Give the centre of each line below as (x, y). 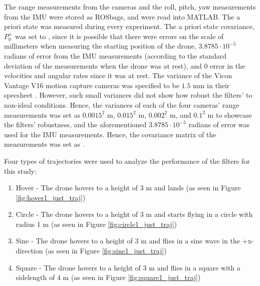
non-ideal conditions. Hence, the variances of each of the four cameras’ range (122, 104)
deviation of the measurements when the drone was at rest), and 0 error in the (125, 65)
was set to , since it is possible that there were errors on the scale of (119, 36)
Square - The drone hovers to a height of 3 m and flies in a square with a (128, 267)
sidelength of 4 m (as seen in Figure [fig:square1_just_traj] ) (108, 277)
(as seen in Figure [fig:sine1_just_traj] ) (106, 251)
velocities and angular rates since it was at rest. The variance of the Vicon (118, 75)
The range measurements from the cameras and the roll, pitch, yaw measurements (130, 7)
